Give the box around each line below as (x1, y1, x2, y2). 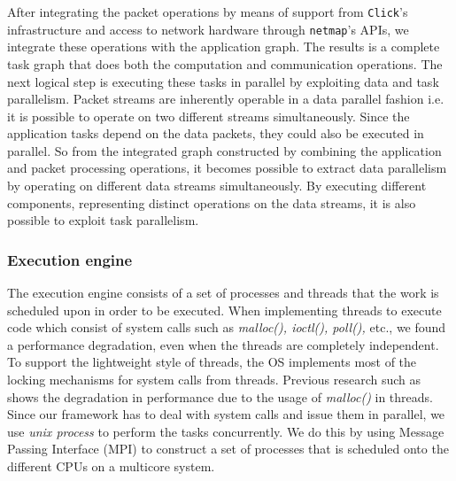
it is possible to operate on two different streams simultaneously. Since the (7, 106, 410, 125)
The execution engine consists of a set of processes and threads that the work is (7, 283, 439, 302)
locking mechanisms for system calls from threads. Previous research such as (7, 370, 421, 389)
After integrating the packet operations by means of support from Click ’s (7, 3, 408, 20)
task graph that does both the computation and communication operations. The (7, 54, 443, 73)
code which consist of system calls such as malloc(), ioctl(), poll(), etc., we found (7, 318, 446, 337)
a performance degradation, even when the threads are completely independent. (7, 335, 439, 353)
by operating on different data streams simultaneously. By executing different (7, 176, 427, 195)
